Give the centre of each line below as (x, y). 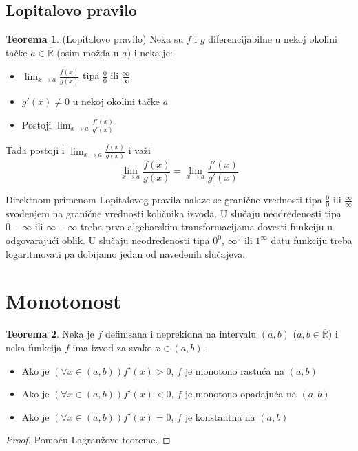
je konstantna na (220, 416)
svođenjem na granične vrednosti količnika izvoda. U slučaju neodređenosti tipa (173, 213)
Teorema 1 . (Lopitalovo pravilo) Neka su (95, 39)
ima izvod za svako (112, 347)
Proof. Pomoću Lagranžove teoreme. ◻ (88, 440)
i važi (139, 150)
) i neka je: (150, 52)
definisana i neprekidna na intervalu (181, 334)
